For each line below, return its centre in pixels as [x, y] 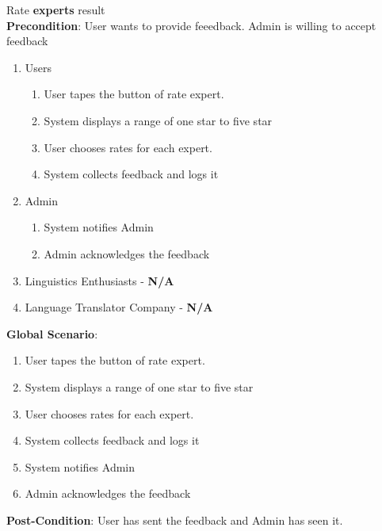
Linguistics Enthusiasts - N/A [99, 280]
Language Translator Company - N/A [119, 307]
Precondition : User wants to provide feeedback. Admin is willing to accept [191, 25]
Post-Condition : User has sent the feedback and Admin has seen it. [175, 520]
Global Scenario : [52, 333]
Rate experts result [56, 10]
